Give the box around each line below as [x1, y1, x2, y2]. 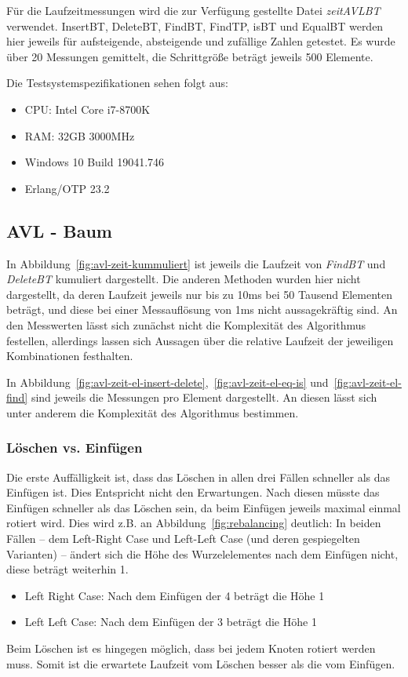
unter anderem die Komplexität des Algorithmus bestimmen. [6, 404, 299, 420]
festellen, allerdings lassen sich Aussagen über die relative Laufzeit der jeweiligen [6, 332, 394, 348]
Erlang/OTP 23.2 [24, 180, 110, 196]
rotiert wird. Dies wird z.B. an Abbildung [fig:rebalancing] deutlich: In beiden [6, 515, 381, 531]
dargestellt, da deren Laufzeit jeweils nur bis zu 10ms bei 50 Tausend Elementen [6, 286, 393, 302]
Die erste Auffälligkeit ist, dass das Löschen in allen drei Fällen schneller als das [6, 468, 391, 485]
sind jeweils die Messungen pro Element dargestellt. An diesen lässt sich [31, 389, 377, 406]
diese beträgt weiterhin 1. [6, 561, 129, 577]
